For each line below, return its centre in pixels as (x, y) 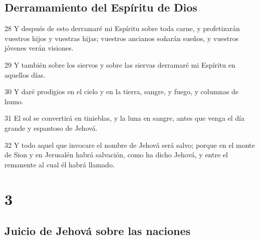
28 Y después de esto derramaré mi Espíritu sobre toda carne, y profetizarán (122, 28)
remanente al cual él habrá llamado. (60, 164)
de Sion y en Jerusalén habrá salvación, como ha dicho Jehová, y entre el (116, 155)
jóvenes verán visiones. (39, 48)
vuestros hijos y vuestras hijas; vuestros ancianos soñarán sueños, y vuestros (122, 38)
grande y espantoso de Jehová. (51, 128)
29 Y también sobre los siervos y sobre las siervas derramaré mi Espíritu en (120, 64)
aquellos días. (25, 74)
